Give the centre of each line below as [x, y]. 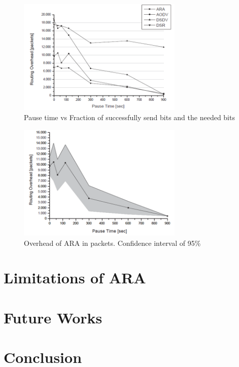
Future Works [53, 317]
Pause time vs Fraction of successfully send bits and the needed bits [129, 117]
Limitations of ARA [75, 278]
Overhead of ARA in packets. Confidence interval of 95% [112, 243]
